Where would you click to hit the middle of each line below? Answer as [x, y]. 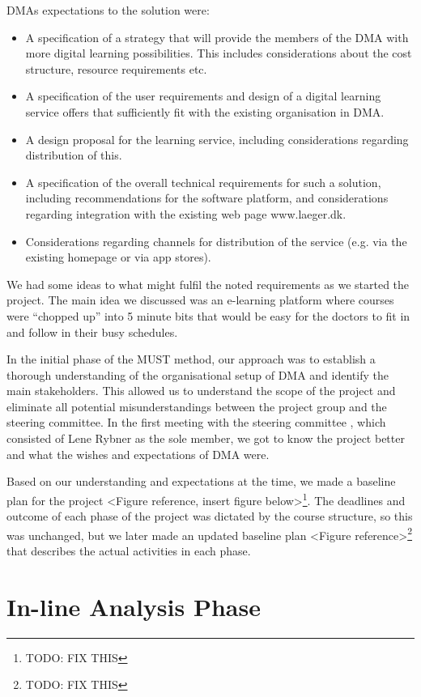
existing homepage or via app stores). [118, 257]
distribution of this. [74, 155]
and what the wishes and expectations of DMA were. [138, 454]
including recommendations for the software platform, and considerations [207, 198]
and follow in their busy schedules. [92, 331]
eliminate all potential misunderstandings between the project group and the [197, 406]
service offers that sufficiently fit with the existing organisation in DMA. [205, 111]
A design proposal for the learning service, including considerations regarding [217, 139]
